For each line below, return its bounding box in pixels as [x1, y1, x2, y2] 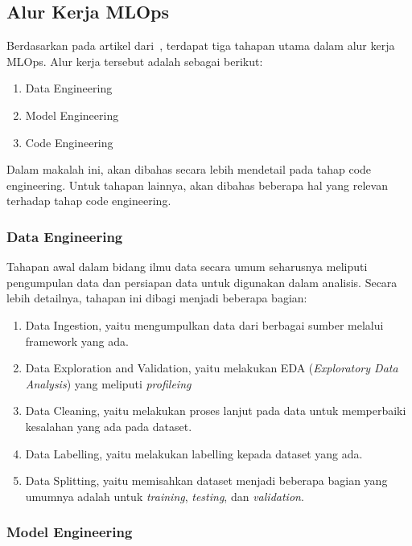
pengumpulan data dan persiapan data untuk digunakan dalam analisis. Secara [6, 273, 398, 290]
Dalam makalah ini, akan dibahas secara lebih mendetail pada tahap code [6, 161, 372, 178]
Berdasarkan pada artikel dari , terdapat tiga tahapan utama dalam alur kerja [6, 37, 395, 54]
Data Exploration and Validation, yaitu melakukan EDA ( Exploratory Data [25, 359, 398, 376]
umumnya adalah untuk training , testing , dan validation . [25, 487, 304, 504]
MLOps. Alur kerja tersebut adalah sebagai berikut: [6, 52, 263, 69]
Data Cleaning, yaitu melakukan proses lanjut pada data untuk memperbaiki [25, 402, 406, 419]
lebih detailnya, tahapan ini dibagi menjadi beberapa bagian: [6, 289, 307, 306]
